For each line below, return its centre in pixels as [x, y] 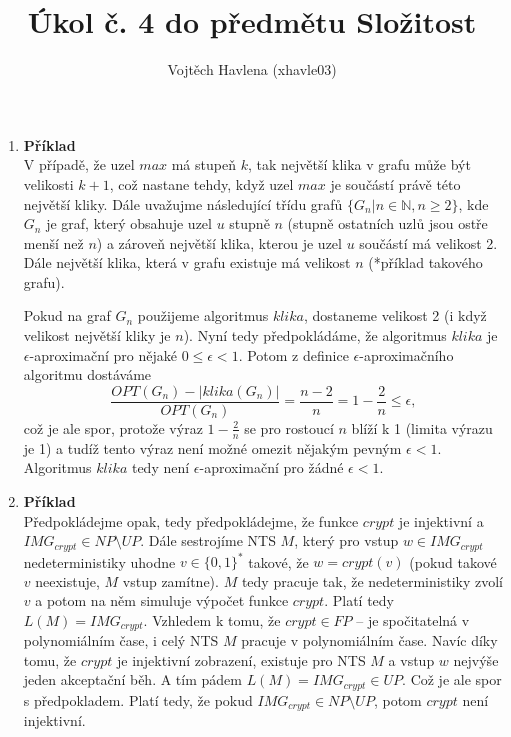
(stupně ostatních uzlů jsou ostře [387, 223]
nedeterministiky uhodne [99, 561]
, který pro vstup [346, 540]
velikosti [48, 183]
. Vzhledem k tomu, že [212, 619]
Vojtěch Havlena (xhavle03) [252, 69]
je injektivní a [441, 520]
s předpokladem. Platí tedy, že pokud [138, 699]
